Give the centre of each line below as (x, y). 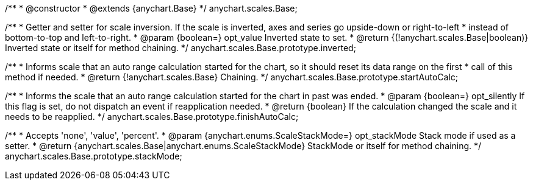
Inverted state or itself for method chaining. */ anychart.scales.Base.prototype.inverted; (181, 48)
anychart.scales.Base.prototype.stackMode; (94, 156)
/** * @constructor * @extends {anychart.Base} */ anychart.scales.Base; (151, 8)
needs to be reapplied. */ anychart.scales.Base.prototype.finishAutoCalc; (152, 117)
